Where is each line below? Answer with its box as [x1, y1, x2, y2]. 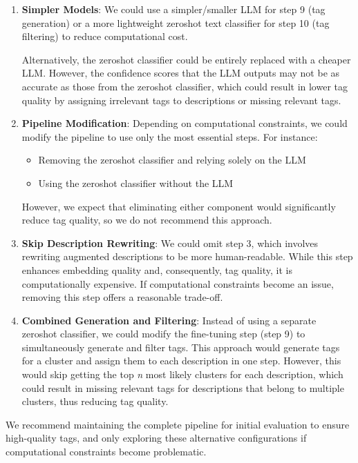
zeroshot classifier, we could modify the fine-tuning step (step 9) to [21, 326, 305, 341]
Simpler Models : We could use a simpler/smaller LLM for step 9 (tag [21, 2, 326, 16]
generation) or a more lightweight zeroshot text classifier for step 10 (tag [21, 15, 330, 30]
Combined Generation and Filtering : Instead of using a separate [21, 313, 317, 327]
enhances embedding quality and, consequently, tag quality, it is [21, 262, 292, 277]
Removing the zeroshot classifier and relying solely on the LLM [38, 152, 306, 167]
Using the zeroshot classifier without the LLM [38, 175, 234, 190]
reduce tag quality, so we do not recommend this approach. [21, 213, 272, 227]
